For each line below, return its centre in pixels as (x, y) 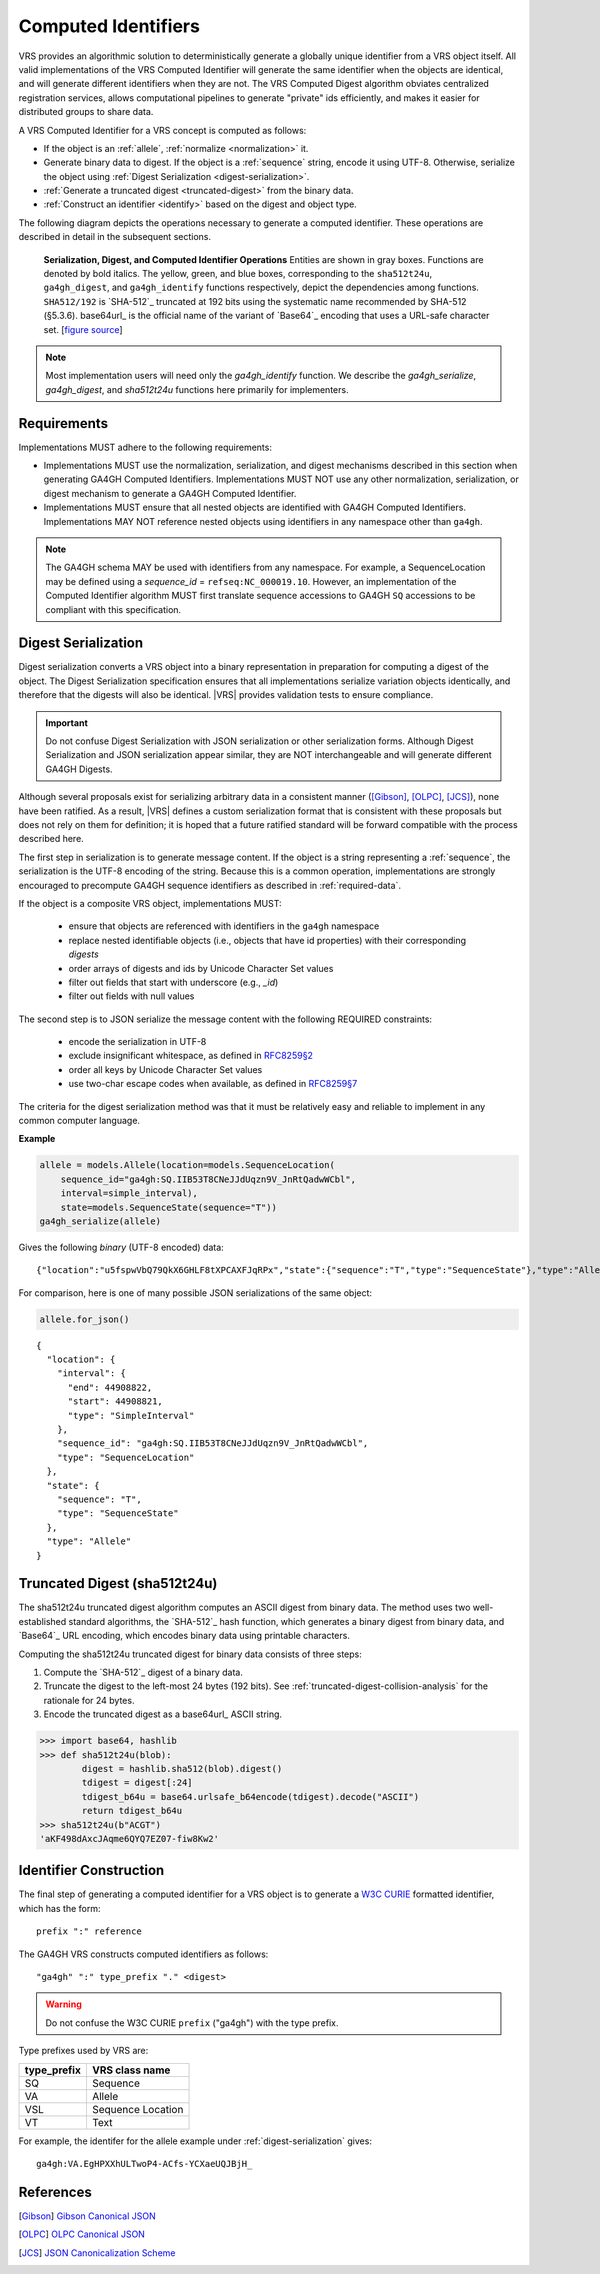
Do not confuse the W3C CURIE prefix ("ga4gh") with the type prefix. (192, 2022)
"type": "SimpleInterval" (131, 1415)
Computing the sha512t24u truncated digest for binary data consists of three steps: (190, 1654)
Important (67, 722)
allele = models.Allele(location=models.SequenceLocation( (187, 1165)
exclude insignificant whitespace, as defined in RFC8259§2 (191, 1056)
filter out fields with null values (131, 996)
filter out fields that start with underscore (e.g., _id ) (173, 982)
